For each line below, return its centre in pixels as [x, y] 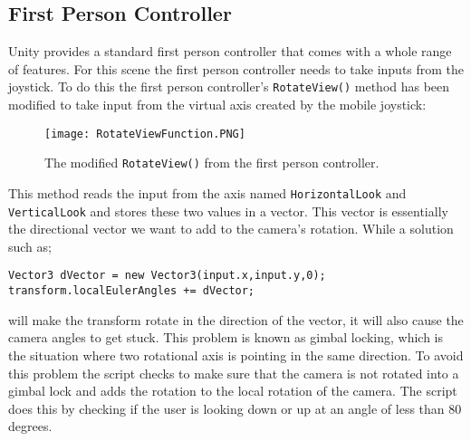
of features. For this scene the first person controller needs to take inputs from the [236, 68]
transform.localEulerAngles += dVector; [132, 291]
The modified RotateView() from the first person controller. [212, 163]
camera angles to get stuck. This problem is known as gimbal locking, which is [226, 337]
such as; [30, 246]
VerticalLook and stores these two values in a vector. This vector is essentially [228, 211]
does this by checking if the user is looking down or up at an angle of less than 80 [235, 408]
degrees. [30, 426]
